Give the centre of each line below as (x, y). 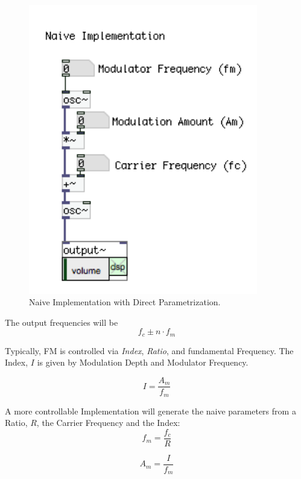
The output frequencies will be (62, 322)
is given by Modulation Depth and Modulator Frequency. (143, 362)
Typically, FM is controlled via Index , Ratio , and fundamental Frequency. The (149, 350)
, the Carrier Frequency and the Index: (108, 423)
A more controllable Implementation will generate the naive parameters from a (150, 411)
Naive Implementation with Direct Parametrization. (125, 302)
